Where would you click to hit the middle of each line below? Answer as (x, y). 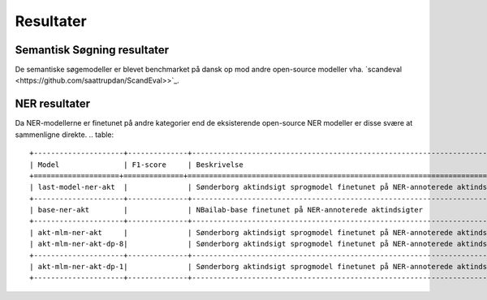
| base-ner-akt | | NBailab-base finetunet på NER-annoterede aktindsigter (226, 210)
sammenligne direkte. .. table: (65, 135)
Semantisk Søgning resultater (92, 50)
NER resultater (53, 104)
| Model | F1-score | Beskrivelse (136, 165)
